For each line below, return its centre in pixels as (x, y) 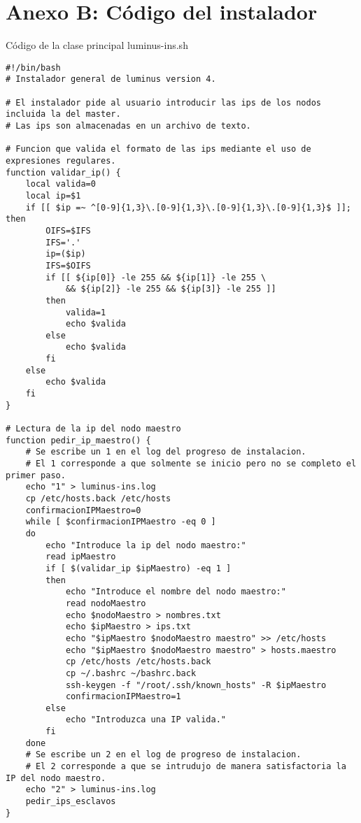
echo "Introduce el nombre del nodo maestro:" (176, 592)
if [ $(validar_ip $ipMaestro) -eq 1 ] (139, 568)
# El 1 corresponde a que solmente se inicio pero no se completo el (191, 464)
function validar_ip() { (63, 172)
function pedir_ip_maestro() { (78, 440)
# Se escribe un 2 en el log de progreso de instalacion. (163, 755)
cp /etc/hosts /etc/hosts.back (138, 662)
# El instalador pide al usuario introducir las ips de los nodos (164, 102)
